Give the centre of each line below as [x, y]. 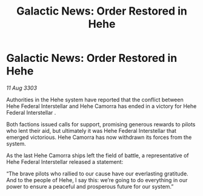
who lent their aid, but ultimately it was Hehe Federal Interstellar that [92, 130]
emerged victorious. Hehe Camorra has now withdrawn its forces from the [99, 137]
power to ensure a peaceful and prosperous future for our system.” [90, 186]
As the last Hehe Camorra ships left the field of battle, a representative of [98, 155]
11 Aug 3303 [22, 88]
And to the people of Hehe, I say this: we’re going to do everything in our [97, 180]
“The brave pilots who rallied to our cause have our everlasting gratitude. [98, 174]
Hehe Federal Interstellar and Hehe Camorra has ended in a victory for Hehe [101, 106]
